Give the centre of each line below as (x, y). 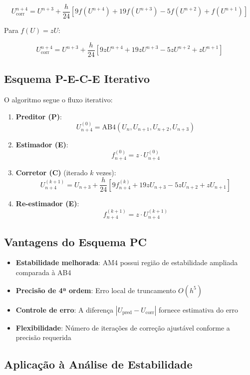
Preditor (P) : (39, 116)
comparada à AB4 (43, 272)
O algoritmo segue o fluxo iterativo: (58, 99)
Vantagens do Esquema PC (76, 241)
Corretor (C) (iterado (52, 172)
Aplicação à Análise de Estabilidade (98, 364)
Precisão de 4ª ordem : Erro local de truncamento (96, 290)
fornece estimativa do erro (198, 309)
